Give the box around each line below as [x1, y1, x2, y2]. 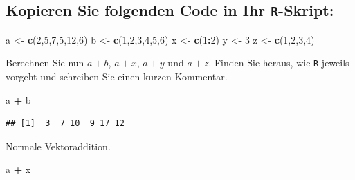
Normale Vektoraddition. [6, 138, 111, 153]
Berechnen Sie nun [6, 55, 84, 70]
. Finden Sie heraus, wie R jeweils [208, 55, 349, 70]
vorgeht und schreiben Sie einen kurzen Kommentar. [6, 69, 228, 84]
